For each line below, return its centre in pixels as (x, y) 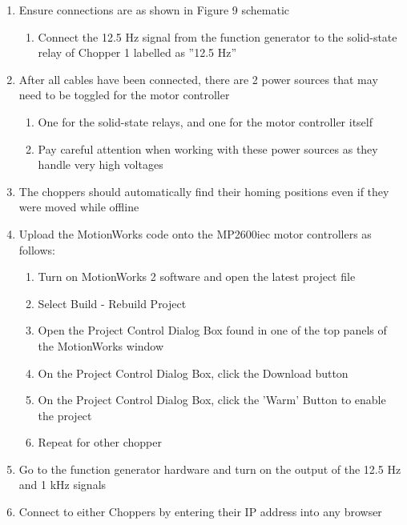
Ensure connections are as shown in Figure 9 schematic (154, 10)
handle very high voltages (101, 164)
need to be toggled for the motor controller (124, 95)
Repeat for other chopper (100, 442)
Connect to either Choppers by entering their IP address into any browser (200, 512)
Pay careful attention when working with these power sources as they (208, 148)
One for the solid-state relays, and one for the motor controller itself (206, 121)
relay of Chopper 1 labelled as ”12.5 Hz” (137, 52)
